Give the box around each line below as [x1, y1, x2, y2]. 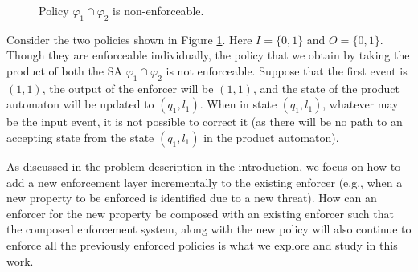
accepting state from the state [6, 128, 154, 145]
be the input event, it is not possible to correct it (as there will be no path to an [6, 113, 403, 130]
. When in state [199, 95, 277, 112]
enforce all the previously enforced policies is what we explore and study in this [6, 236, 398, 253]
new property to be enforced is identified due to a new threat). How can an [6, 189, 377, 206]
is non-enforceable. [113, 2, 204, 18]
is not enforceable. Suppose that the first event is [166, 62, 408, 79]
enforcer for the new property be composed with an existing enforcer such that [6, 205, 394, 221]
